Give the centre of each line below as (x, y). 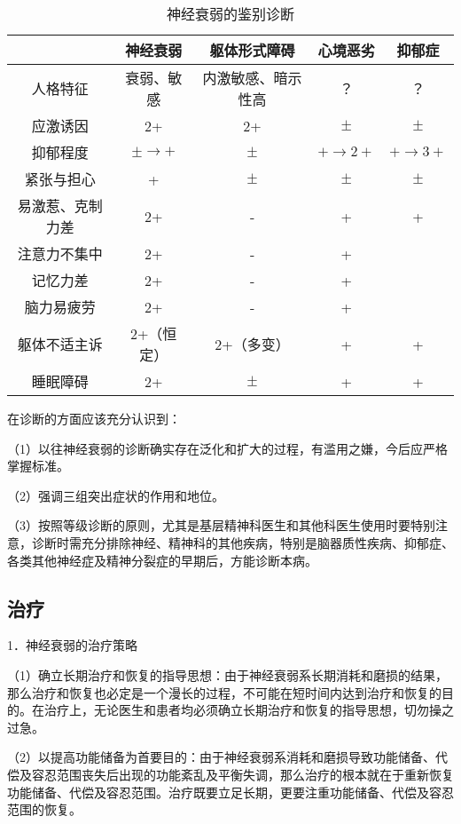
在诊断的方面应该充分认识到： (94, 418)
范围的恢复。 (44, 809)
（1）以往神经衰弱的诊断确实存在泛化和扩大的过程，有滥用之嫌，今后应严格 (227, 448)
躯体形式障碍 (252, 50)
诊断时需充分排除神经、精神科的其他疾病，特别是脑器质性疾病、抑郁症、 (242, 542)
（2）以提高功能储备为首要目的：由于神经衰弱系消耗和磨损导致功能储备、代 (227, 757)
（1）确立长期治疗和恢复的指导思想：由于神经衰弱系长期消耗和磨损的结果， (227, 674)
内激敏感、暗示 (252, 78)
